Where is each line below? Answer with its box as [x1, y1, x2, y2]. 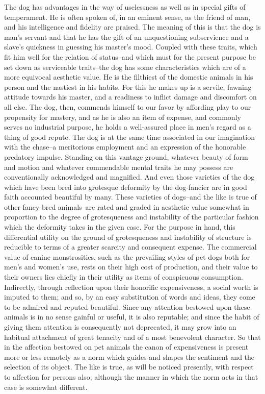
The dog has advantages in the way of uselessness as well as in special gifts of [4, 2, 246, 12]
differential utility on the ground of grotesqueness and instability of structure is [4, 231, 252, 242]
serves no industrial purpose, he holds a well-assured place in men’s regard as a [4, 121, 251, 132]
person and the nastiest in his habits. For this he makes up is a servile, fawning [4, 81, 252, 92]
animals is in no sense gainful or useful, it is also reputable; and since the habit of [4, 311, 259, 322]
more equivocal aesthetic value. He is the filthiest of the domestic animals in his [4, 71, 253, 82]
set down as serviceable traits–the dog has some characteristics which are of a [4, 61, 246, 72]
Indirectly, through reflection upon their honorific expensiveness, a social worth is [4, 281, 258, 292]
